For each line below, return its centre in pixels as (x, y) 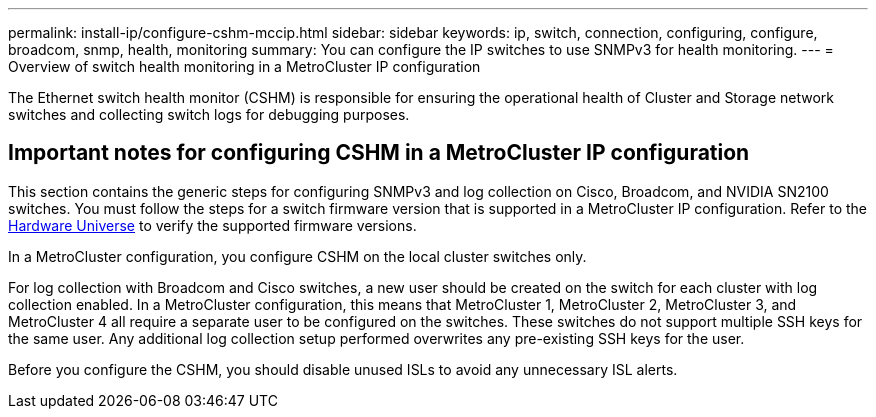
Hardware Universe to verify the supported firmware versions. (212, 225)
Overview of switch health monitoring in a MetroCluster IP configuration (244, 66)
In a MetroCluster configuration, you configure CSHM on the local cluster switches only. (297, 256)
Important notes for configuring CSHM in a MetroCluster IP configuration (379, 153)
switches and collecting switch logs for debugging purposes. (209, 114)
